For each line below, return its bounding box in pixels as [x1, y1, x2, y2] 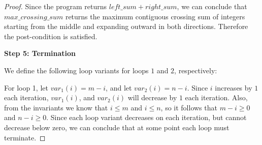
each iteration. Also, [185, 92, 248, 103]
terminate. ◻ [4, 132, 46, 142]
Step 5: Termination [4, 48, 76, 59]
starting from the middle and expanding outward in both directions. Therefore [4, 21, 248, 32]
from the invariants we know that [4, 102, 108, 112]
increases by [215, 82, 252, 93]
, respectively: [174, 65, 217, 75]
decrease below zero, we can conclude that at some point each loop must [4, 122, 230, 132]
